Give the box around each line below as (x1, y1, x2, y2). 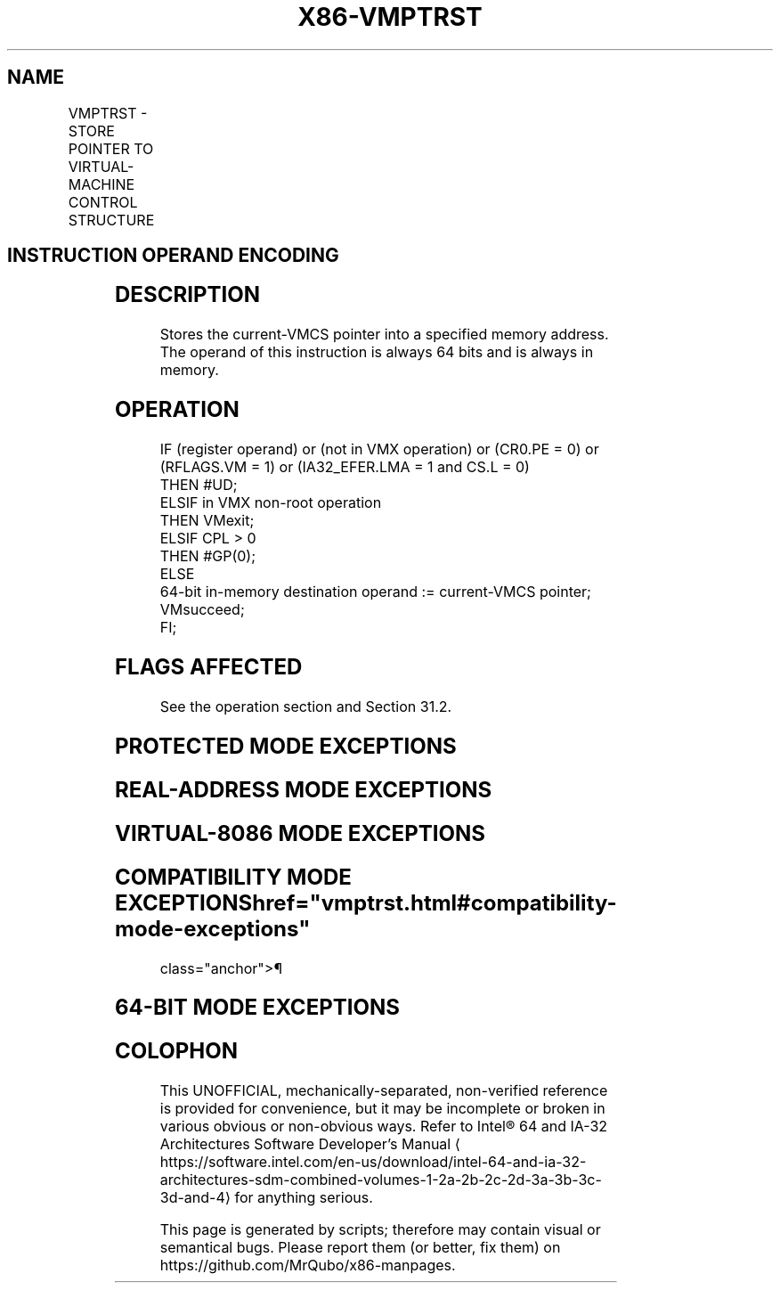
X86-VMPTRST (297, 2, 483, 32)
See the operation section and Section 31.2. (159, 697, 452, 715)
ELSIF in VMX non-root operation (159, 494, 382, 512)
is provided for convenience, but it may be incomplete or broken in (159, 1099, 605, 1118)
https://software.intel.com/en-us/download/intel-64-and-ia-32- (159, 1153, 587, 1172)
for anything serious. (234, 1188, 373, 1207)
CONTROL (68, 192, 138, 211)
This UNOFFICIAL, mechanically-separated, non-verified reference (159, 1082, 608, 1100)
